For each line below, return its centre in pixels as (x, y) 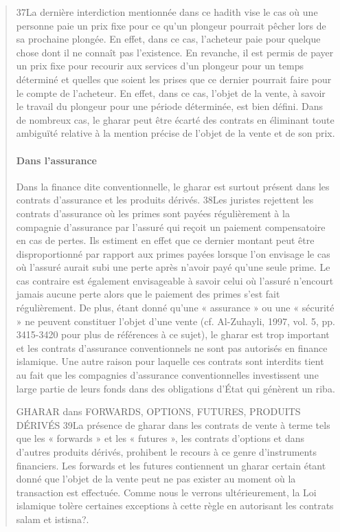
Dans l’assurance (56, 160)
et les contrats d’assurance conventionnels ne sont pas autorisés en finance (172, 347)
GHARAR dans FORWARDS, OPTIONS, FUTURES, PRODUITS (158, 411)
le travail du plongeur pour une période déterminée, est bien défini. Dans (170, 106)
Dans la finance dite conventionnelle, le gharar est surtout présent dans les (173, 186)
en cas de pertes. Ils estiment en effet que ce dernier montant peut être (165, 240)
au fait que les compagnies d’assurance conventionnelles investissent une (167, 375)
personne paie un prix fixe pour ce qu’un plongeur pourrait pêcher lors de (171, 25)
